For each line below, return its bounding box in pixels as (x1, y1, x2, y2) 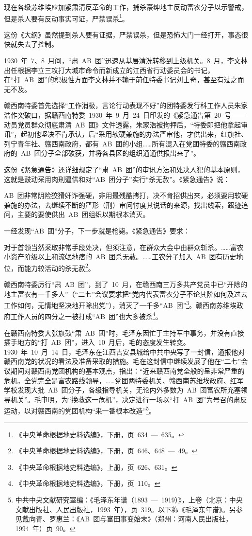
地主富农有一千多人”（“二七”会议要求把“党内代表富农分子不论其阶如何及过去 (4, 288, 248, 299)
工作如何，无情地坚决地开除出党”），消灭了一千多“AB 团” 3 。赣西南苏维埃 (4, 299, 237, 310)
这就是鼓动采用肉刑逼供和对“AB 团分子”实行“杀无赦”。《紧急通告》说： (4, 174, 230, 184)
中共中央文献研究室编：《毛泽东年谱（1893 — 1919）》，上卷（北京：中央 (15, 495, 243, 505)
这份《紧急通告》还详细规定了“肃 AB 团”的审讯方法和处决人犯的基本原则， (4, 164, 244, 174)
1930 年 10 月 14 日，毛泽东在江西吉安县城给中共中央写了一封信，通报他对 (4, 346, 245, 357)
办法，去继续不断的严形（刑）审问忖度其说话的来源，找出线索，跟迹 (24, 199, 241, 210)
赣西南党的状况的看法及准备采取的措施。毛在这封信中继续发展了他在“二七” (4, 356, 241, 366)
